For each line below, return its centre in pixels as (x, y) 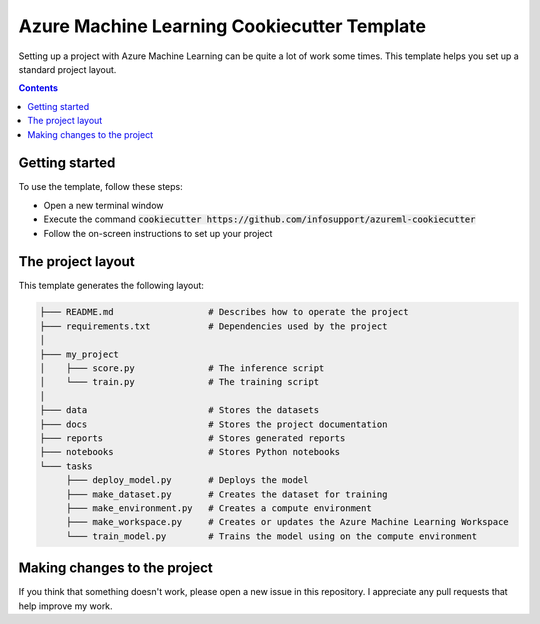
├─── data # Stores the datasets (179, 410)
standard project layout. (67, 69)
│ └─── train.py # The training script (179, 382)
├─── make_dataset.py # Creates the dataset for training (226, 494)
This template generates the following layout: (111, 286)
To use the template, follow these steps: (101, 187)
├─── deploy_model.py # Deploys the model (187, 480)
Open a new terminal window (103, 205)
